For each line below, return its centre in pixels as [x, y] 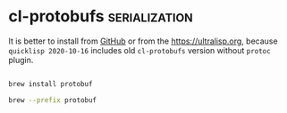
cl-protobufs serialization [101, 16]
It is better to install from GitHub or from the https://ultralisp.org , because [143, 41]
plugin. [21, 60]
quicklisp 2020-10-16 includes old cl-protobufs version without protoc [139, 50]
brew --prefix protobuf [53, 100]
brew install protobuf [51, 84]
